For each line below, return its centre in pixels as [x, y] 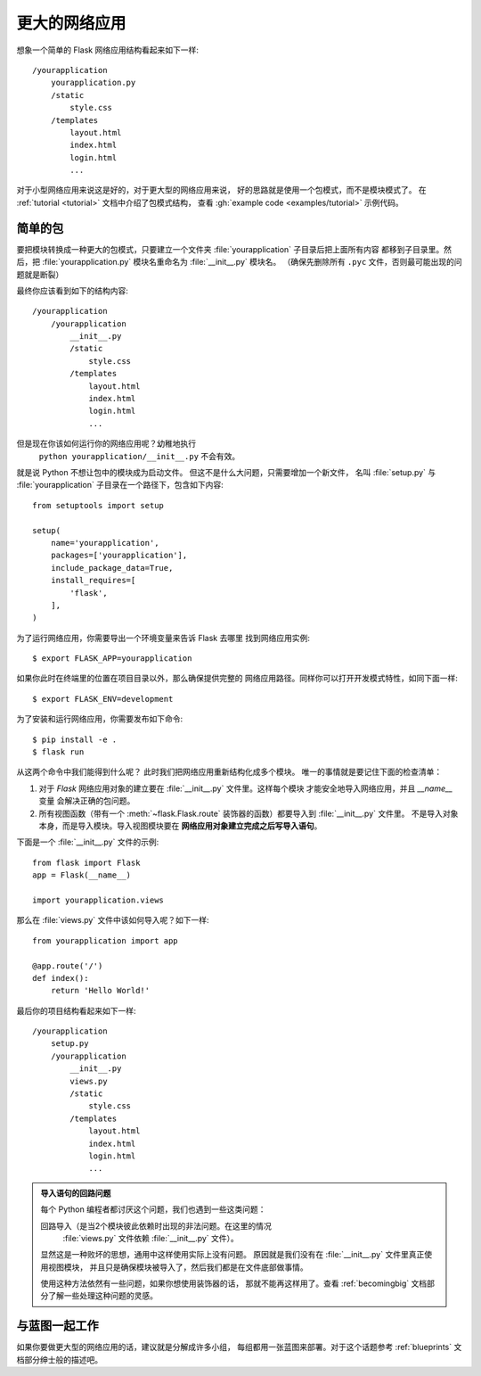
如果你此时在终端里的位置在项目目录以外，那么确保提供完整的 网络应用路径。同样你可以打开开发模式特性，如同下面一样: [237, 679]
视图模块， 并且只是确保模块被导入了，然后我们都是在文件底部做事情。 [178, 1267]
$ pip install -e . [75, 739]
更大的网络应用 [71, 23]
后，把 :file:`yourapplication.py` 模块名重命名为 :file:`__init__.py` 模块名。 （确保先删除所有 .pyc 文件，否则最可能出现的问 [239, 262]
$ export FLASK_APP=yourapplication [112, 659]
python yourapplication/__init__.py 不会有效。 [139, 456]
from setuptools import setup [98, 505]
